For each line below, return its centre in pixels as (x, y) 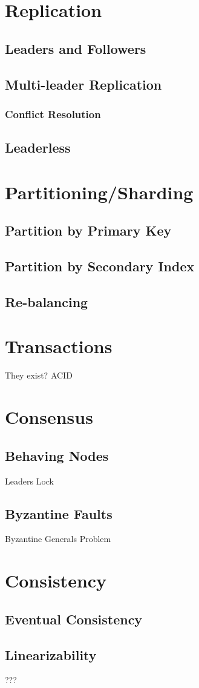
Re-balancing (47, 301)
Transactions (59, 346)
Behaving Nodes (57, 455)
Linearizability (51, 654)
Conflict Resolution (53, 114)
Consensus (49, 417)
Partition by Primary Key (88, 230)
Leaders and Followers (76, 48)
